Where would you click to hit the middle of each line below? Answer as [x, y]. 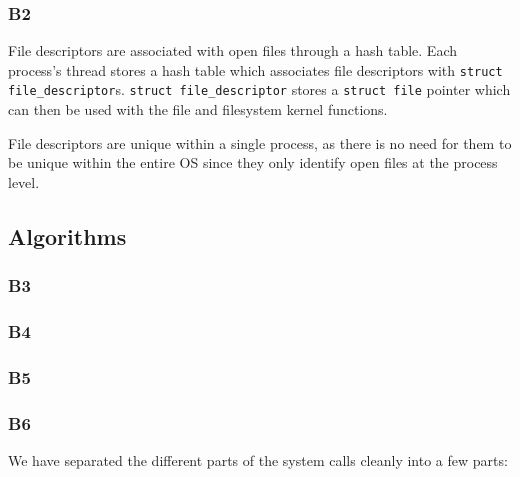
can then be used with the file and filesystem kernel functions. [198, 109]
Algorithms [67, 235]
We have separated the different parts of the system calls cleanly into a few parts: [258, 460]
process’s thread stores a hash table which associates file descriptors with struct [255, 69]
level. [24, 181]
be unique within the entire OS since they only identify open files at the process [253, 162]
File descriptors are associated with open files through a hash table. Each [233, 50]
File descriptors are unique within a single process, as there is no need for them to [260, 142]
